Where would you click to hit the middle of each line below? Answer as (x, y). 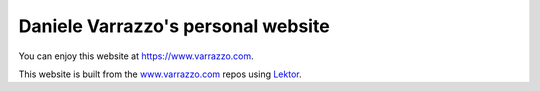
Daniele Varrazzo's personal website (174, 26)
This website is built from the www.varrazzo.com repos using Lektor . (160, 74)
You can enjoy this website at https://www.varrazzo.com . (136, 56)
